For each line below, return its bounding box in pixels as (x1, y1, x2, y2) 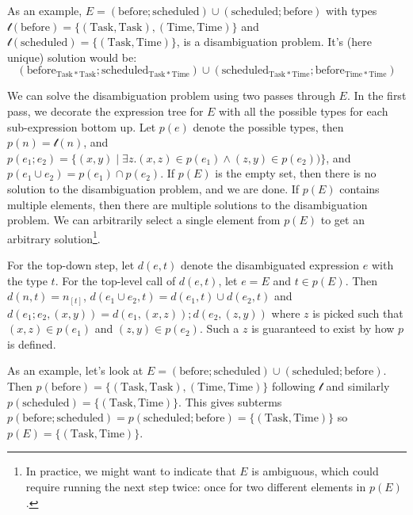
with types (326, 2, 377, 18)
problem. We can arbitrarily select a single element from (7, 212, 281, 228)
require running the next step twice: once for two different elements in (25, 479, 366, 495)
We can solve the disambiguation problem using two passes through (7, 87, 335, 104)
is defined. (7, 335, 56, 352)
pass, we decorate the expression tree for (7, 102, 204, 119)
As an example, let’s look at (7, 362, 143, 379)
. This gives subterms (178, 393, 282, 410)
